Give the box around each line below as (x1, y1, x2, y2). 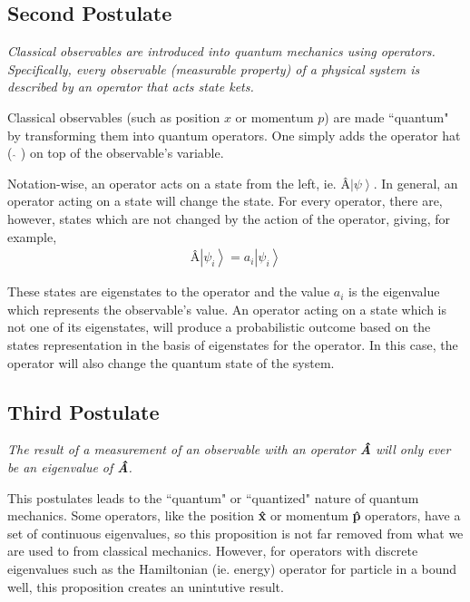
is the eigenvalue (348, 282, 440, 301)
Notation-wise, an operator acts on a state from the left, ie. (7, 173, 337, 192)
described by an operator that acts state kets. (7, 77, 254, 96)
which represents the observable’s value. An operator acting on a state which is (7, 299, 447, 318)
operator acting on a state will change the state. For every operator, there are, (7, 191, 443, 210)
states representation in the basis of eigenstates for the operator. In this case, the (7, 335, 458, 354)
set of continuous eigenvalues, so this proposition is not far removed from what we (7, 523, 464, 542)
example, (7, 227, 57, 246)
